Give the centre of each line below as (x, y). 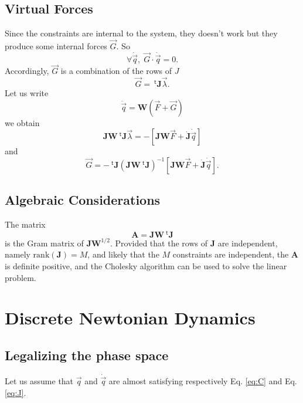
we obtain (22, 122)
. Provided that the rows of (159, 243)
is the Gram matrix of (44, 243)
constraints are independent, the (231, 254)
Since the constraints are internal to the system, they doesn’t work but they (141, 33)
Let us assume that (39, 381)
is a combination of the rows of (116, 71)
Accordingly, (27, 71)
